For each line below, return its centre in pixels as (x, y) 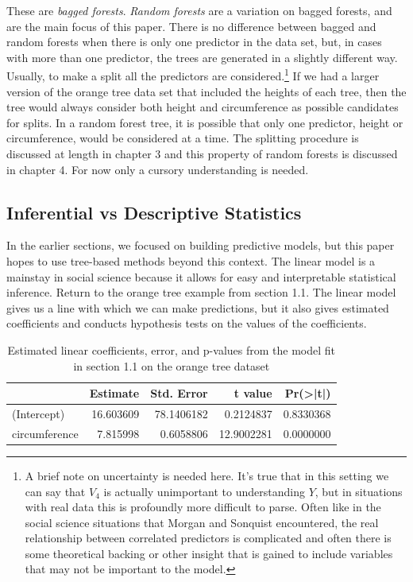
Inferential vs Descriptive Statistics (154, 212)
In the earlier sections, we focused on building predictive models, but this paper (201, 245)
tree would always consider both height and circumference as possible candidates (203, 107)
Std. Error (179, 393)
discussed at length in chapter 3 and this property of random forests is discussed (202, 153)
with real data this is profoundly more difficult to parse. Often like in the (203, 507)
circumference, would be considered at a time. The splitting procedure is (183, 138)
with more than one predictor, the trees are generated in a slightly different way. (202, 57)
